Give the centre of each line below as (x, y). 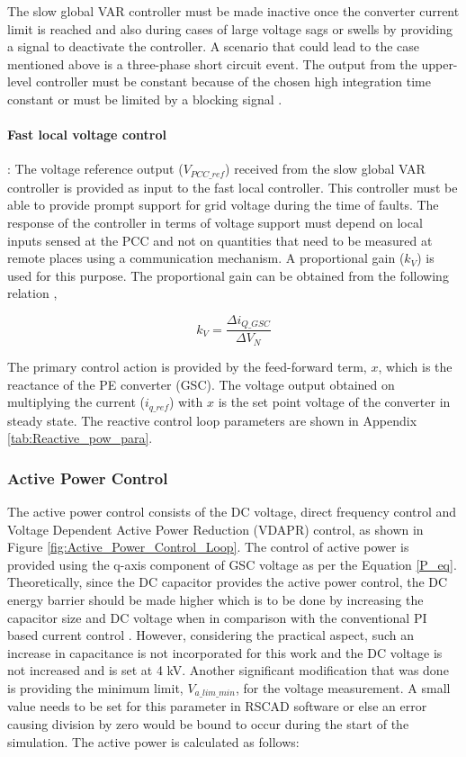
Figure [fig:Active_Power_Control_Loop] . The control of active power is (208, 547)
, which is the (415, 366)
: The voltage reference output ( (95, 169)
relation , (32, 293)
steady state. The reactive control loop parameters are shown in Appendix (212, 420)
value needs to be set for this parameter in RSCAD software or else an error (217, 706)
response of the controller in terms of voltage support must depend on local (215, 222)
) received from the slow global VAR (325, 169)
